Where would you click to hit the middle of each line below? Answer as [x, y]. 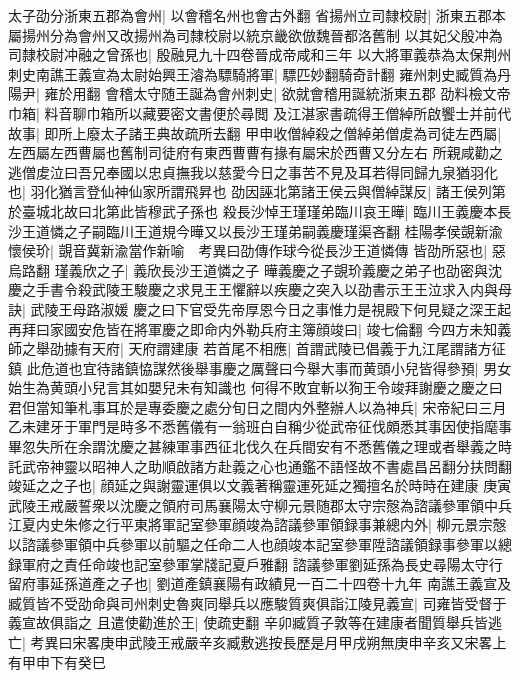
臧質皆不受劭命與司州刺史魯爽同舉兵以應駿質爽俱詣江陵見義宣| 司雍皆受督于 [257, 602]
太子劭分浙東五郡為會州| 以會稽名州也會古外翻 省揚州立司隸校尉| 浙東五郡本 [257, 15]
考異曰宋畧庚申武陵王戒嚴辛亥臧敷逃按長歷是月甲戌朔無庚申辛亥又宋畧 [261, 642]
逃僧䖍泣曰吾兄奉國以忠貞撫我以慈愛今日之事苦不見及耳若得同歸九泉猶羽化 [253, 171]
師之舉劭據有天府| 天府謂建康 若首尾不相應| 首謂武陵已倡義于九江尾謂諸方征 [257, 348]
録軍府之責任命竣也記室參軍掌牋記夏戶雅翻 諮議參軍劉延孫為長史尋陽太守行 [255, 563]
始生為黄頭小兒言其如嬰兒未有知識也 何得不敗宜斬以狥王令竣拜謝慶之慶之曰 [255, 387]
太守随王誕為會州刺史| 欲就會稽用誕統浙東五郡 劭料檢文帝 [322, 93]
